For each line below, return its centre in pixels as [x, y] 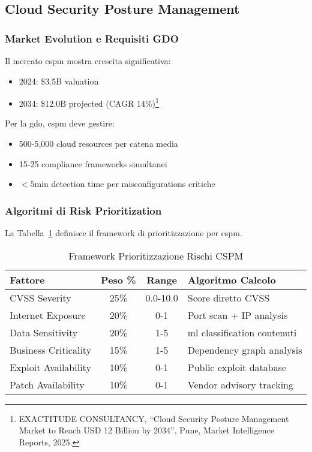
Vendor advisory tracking [241, 384]
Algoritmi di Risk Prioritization [83, 210]
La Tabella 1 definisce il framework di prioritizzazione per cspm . [124, 233]
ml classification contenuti [242, 332]
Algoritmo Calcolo [232, 279]
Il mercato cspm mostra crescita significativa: [88, 61]
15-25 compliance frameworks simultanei [93, 163]
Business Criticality [51, 349]
